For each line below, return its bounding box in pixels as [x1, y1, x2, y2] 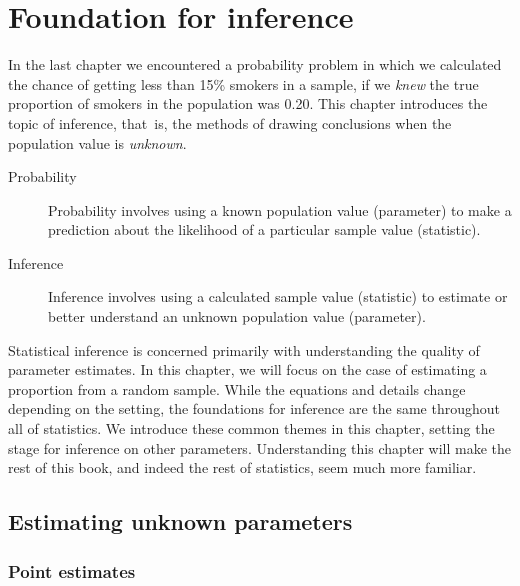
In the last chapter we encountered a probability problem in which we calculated [8, 54, 502, 75]
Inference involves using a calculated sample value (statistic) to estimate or [48, 286, 508, 307]
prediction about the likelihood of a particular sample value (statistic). [48, 219, 481, 240]
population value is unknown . [8, 132, 187, 153]
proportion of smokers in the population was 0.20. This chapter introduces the [8, 93, 488, 114]
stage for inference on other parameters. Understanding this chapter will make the [8, 437, 512, 458]
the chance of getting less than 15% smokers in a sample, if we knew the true [8, 73, 479, 94]
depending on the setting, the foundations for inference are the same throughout [8, 398, 500, 419]
